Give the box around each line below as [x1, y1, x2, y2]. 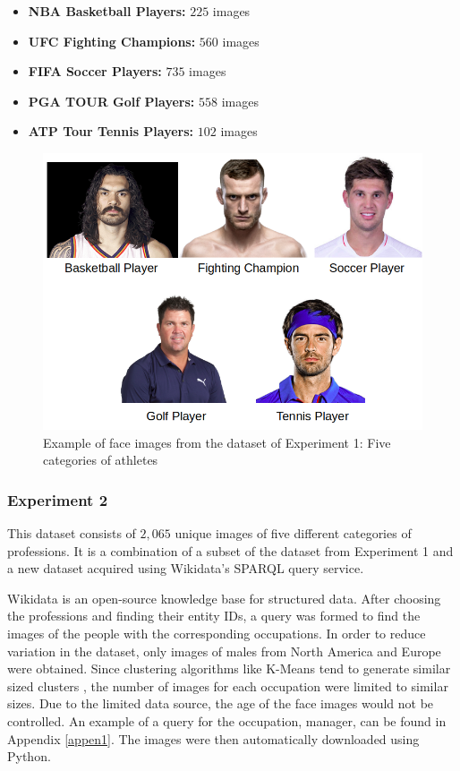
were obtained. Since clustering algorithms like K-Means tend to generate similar [7, 659, 451, 678]
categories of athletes [43, 450, 158, 469]
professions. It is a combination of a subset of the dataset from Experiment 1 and [7, 541, 454, 560]
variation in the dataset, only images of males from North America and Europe [7, 641, 441, 660]
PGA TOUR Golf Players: [28, 91, 195, 110]
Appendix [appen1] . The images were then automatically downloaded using [7, 729, 420, 748]
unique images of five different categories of [175, 524, 412, 543]
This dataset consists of [7, 524, 136, 543]
